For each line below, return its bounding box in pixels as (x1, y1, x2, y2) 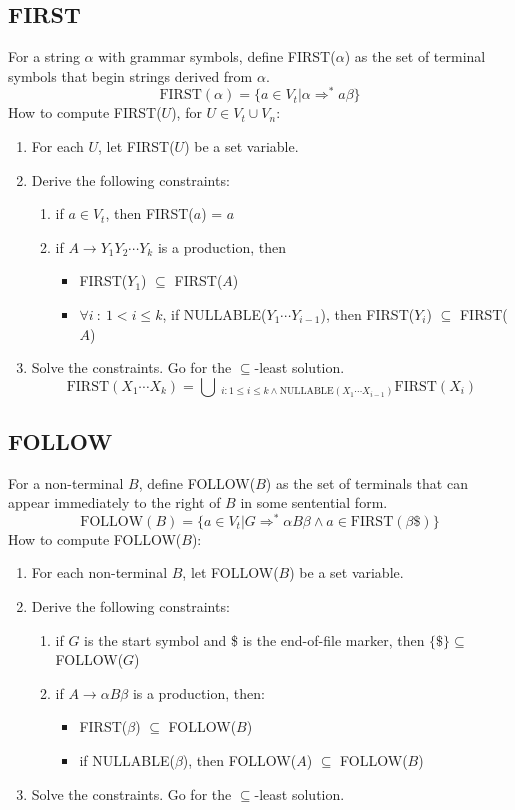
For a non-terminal (8, 472, 124, 493)
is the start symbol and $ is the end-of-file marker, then (84, 629, 425, 650)
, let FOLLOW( (182, 562, 279, 583)
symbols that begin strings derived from (8, 65, 253, 86)
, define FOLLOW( (138, 472, 256, 493)
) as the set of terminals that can (265, 472, 468, 493)
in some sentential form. (240, 492, 388, 513)
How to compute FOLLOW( (8, 528, 182, 549)
